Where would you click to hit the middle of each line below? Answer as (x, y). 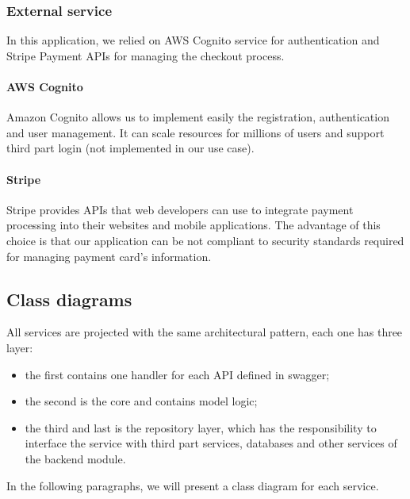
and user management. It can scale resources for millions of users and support (195, 132)
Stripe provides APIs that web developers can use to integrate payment (180, 209)
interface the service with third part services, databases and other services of (211, 443)
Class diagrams (69, 299)
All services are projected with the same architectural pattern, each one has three (205, 332)
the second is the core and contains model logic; (141, 401)
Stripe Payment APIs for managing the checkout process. (146, 55)
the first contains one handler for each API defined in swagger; (177, 374)
